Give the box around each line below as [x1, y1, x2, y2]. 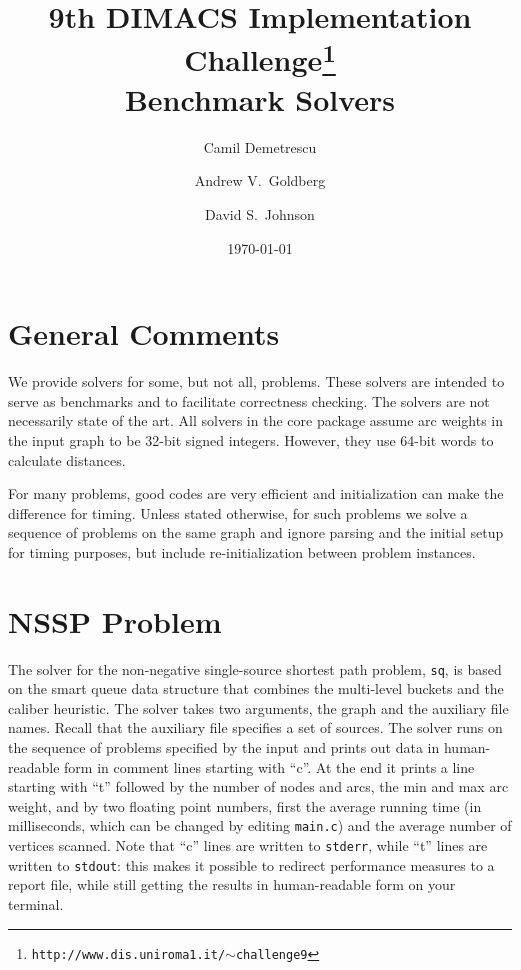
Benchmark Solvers [124, 78, 396, 119]
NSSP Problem [8, 600, 222, 641]
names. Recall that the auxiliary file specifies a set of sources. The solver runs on [8, 717, 503, 738]
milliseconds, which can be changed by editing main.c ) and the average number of [8, 815, 512, 836]
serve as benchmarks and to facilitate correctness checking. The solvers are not [8, 390, 490, 411]
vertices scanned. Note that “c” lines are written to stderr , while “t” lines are [8, 835, 488, 856]
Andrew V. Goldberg [194, 170, 326, 191]
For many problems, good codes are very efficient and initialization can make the [8, 483, 504, 504]
